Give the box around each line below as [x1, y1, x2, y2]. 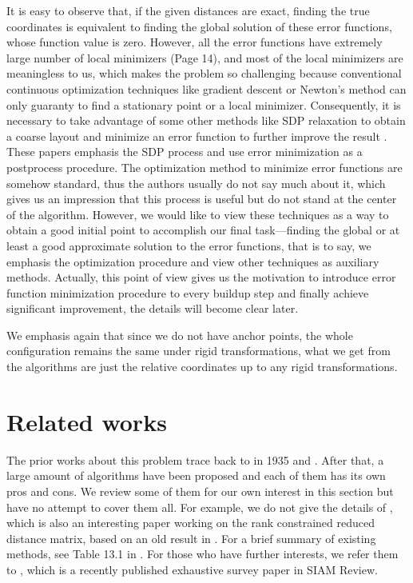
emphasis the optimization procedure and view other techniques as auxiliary [6, 253, 379, 270]
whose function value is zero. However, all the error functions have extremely [6, 34, 383, 50]
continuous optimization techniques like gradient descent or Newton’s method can [6, 80, 407, 97]
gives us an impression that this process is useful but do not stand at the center [6, 190, 397, 207]
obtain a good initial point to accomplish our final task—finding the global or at [6, 222, 400, 238]
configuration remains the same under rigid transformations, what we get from [6, 342, 391, 359]
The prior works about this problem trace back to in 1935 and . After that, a [6, 451, 384, 468]
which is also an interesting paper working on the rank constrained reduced [6, 514, 375, 531]
